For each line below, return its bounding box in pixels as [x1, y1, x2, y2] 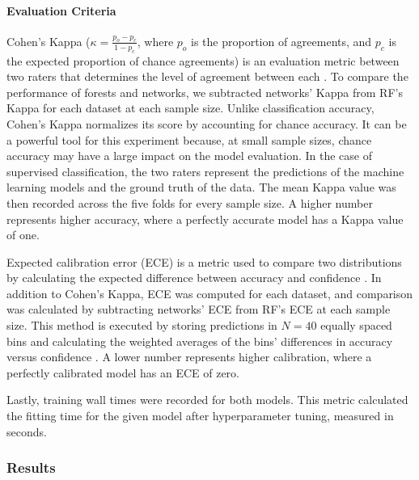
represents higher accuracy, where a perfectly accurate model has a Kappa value [6, 210, 404, 227]
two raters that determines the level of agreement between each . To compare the [6, 68, 408, 85]
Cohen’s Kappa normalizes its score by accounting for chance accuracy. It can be [6, 115, 407, 132]
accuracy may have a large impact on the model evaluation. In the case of [6, 147, 372, 164]
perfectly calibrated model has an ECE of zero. [6, 364, 239, 381]
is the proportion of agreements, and [191, 32, 372, 49]
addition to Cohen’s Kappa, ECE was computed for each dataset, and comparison [6, 284, 413, 301]
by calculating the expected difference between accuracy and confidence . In [6, 269, 382, 286]
